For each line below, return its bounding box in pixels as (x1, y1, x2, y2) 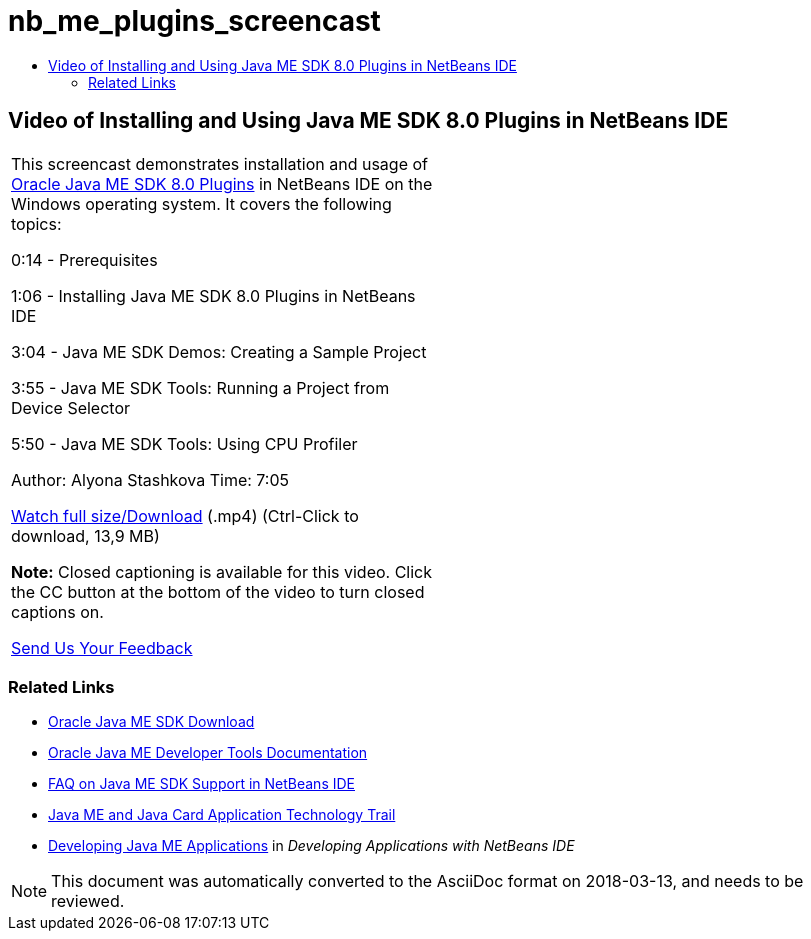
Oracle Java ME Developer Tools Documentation (48, 744, 368, 762)
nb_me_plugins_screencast (8, 4, 381, 38)
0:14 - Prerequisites (11, 249, 158, 270)
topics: (11, 213, 62, 234)
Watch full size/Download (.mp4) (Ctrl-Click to (11, 505, 359, 526)
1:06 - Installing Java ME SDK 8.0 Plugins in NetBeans (11, 285, 416, 306)
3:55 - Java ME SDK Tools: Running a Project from (11, 377, 390, 398)
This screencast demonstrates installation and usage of (11, 153, 428, 174)
